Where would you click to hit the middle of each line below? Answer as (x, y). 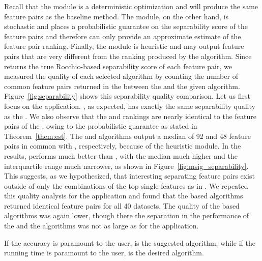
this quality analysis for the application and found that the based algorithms (124, 196)
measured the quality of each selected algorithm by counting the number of (121, 76)
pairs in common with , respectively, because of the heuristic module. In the (123, 146)
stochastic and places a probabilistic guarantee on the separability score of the (126, 26)
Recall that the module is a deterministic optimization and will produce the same (131, 6)
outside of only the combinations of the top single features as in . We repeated (126, 185)
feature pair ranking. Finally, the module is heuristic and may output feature (124, 46)
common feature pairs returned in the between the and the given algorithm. (122, 86)
